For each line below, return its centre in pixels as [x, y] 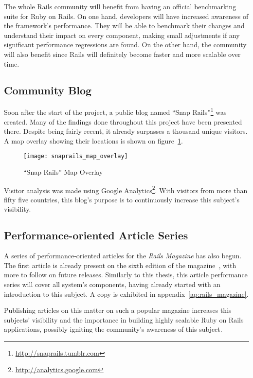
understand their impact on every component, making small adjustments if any [122, 35]
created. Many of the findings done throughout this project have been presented [123, 121]
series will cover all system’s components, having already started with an [112, 284]
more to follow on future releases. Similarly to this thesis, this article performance [126, 275]
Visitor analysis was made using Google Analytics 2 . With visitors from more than [126, 189]
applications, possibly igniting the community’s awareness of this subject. [113, 329]
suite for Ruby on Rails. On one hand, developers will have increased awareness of [126, 16]
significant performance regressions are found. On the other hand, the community [125, 45]
